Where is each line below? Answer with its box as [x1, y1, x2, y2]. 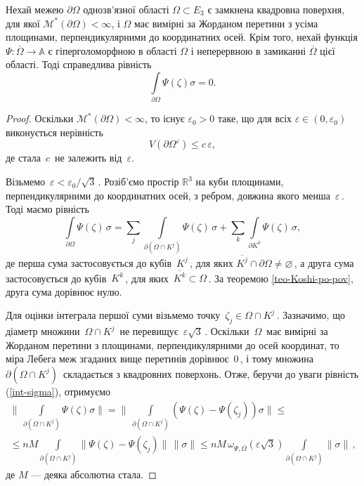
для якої [6, 15, 40, 30]
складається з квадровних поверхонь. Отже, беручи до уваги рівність [63, 366, 359, 381]
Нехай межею [6, 2, 64, 16]
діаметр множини [6, 324, 80, 339]
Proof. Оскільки [6, 111, 74, 126]
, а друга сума [294, 255, 354, 270]
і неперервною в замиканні [190, 43, 306, 58]
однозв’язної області [83, 2, 169, 16]
